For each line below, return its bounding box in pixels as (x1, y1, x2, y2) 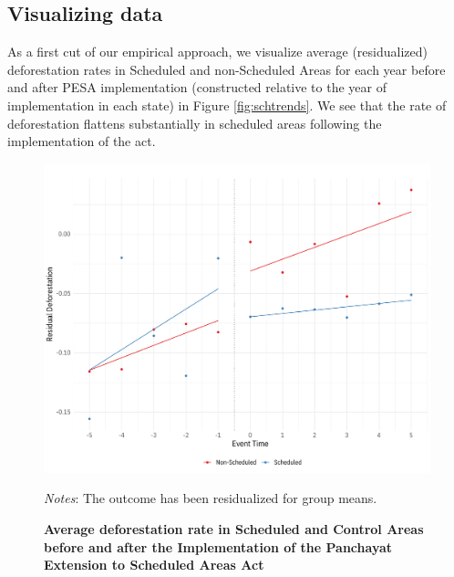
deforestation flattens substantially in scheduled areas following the (7, 113, 382, 132)
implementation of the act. (7, 131, 156, 151)
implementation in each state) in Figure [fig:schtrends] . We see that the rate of (7, 95, 447, 114)
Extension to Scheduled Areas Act (44, 555, 264, 574)
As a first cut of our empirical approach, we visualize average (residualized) (7, 42, 428, 61)
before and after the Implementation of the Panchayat (44, 537, 393, 556)
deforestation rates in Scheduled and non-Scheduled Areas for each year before (7, 59, 446, 79)
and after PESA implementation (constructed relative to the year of (7, 78, 387, 97)
